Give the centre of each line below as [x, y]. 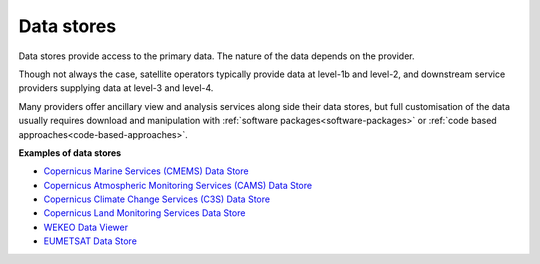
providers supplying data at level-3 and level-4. [116, 88]
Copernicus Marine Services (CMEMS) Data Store [146, 171]
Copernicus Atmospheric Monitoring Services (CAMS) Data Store [178, 185]
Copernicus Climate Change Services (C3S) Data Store [156, 199]
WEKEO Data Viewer [86, 227]
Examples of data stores [70, 152]
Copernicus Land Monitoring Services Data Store [144, 213]
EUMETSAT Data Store [90, 241]
